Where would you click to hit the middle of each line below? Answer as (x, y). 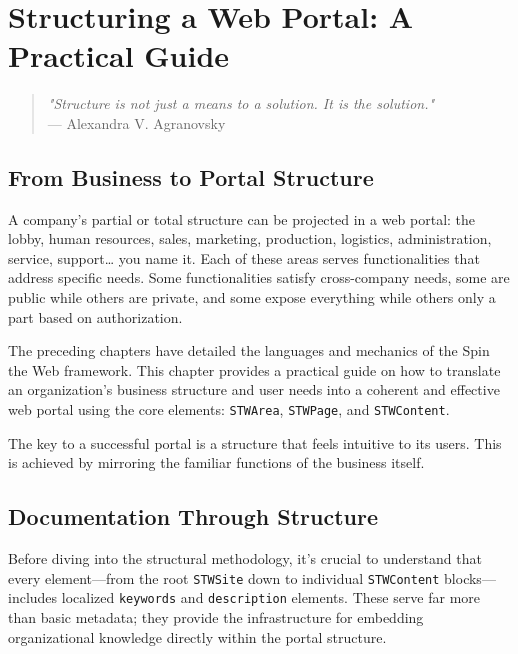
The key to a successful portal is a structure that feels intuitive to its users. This (255, 442)
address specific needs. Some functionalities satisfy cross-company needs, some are (259, 277)
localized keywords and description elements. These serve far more (271, 597)
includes (33, 597)
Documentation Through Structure (193, 516)
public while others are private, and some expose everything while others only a (252, 297)
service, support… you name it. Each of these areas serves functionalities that (244, 257)
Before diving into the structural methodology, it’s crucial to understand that (245, 558)
